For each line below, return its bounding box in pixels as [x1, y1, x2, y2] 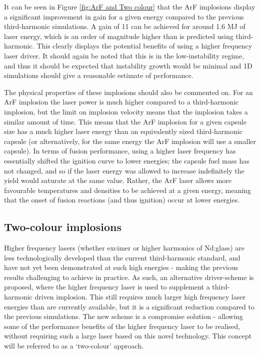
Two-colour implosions [4, 219, 121, 234]
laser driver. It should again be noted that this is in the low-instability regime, [4, 50, 244, 60]
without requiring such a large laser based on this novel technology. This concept [4, 330, 252, 341]
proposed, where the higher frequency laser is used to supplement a [4, 281, 210, 292]
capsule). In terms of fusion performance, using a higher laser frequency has [4, 145, 236, 156]
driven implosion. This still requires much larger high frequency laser [34, 291, 245, 302]
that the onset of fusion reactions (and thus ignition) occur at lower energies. [4, 194, 240, 205]
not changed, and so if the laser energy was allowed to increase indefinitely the [4, 165, 244, 175]
